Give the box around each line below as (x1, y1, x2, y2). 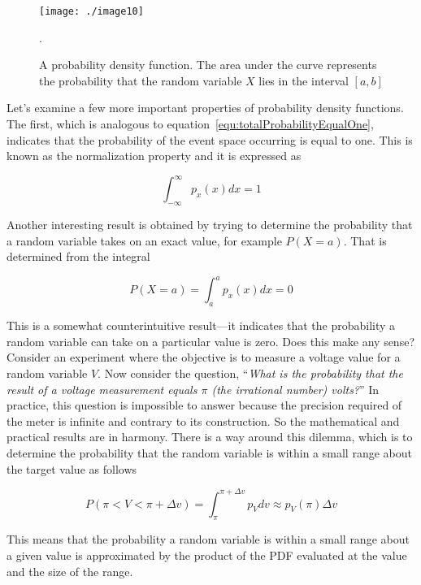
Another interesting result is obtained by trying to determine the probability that (7, 216, 413, 233)
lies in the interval (258, 71, 349, 89)
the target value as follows (7, 460, 137, 477)
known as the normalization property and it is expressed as (7, 147, 302, 164)
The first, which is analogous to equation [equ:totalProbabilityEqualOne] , (7, 115, 374, 132)
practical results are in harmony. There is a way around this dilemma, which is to (7, 428, 413, 445)
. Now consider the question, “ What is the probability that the (98, 364, 403, 381)
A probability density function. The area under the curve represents (39, 56, 377, 73)
